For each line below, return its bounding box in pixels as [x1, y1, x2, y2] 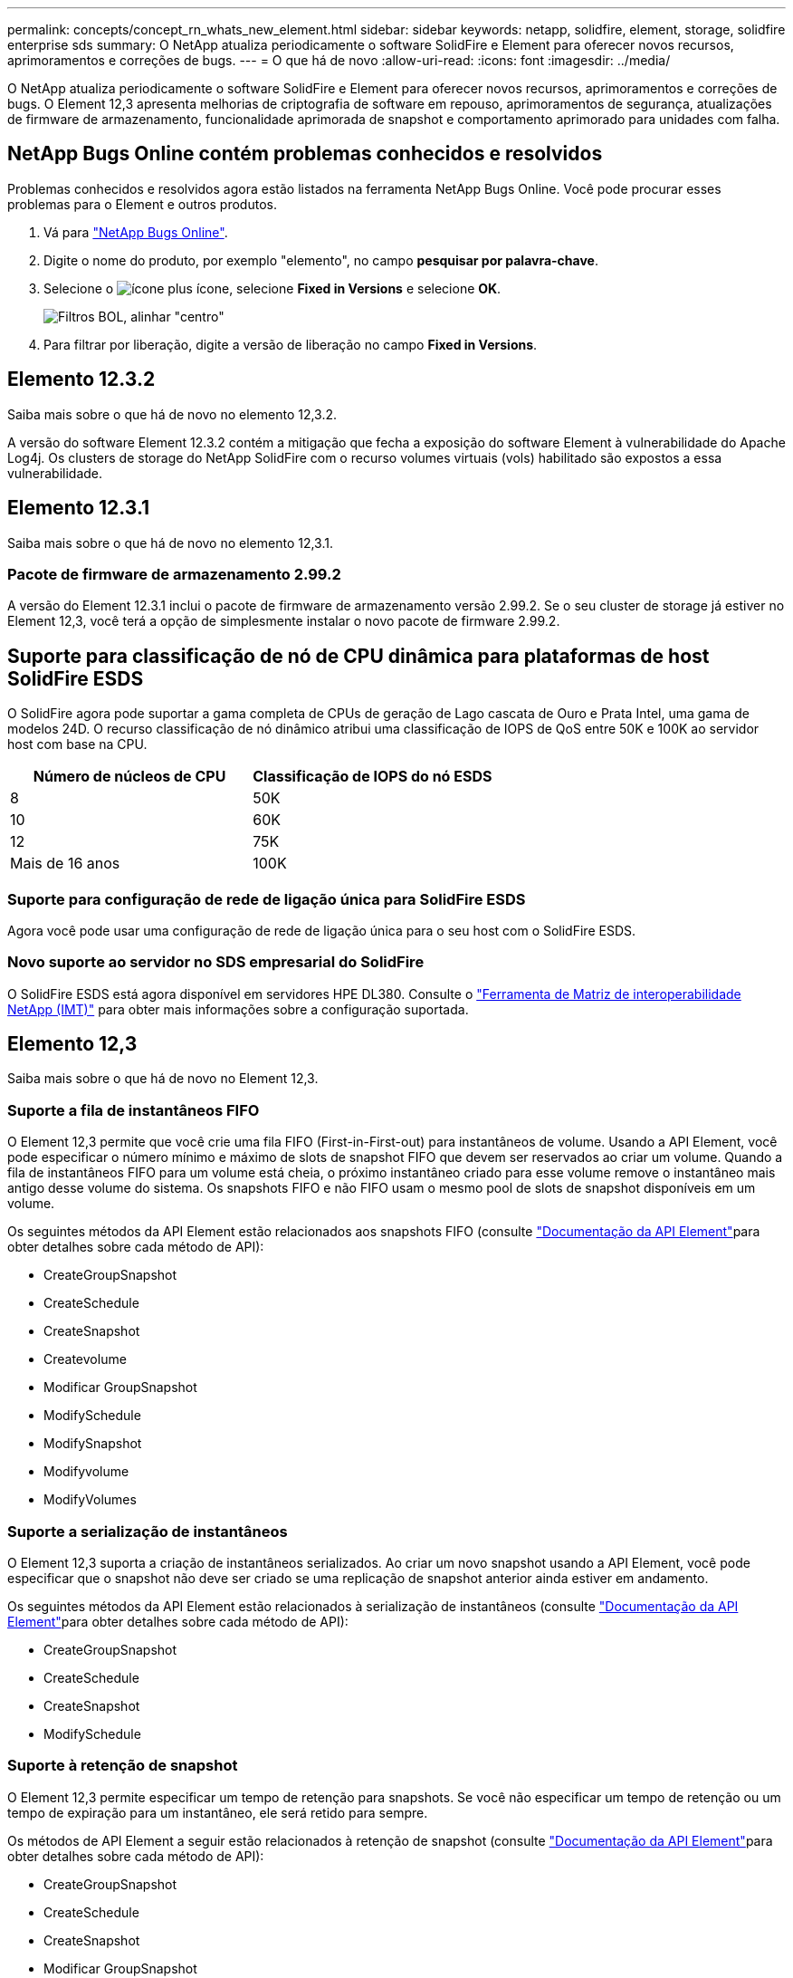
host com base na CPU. [7, 736, 148, 753]
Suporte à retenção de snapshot [7, 1756, 238, 1775]
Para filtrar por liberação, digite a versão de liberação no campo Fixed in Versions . [43, 336, 538, 352]
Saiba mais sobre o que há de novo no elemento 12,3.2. [7, 406, 338, 422]
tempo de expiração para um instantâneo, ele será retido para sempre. [7, 1804, 428, 1820]
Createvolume [43, 1351, 127, 1368]
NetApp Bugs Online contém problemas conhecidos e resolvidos [7, 142, 603, 166]
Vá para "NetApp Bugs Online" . [43, 224, 228, 240]
